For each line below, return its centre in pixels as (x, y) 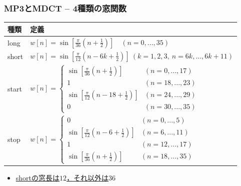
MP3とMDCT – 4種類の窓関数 (65, 8)
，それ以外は (88, 178)
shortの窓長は (38, 178)
